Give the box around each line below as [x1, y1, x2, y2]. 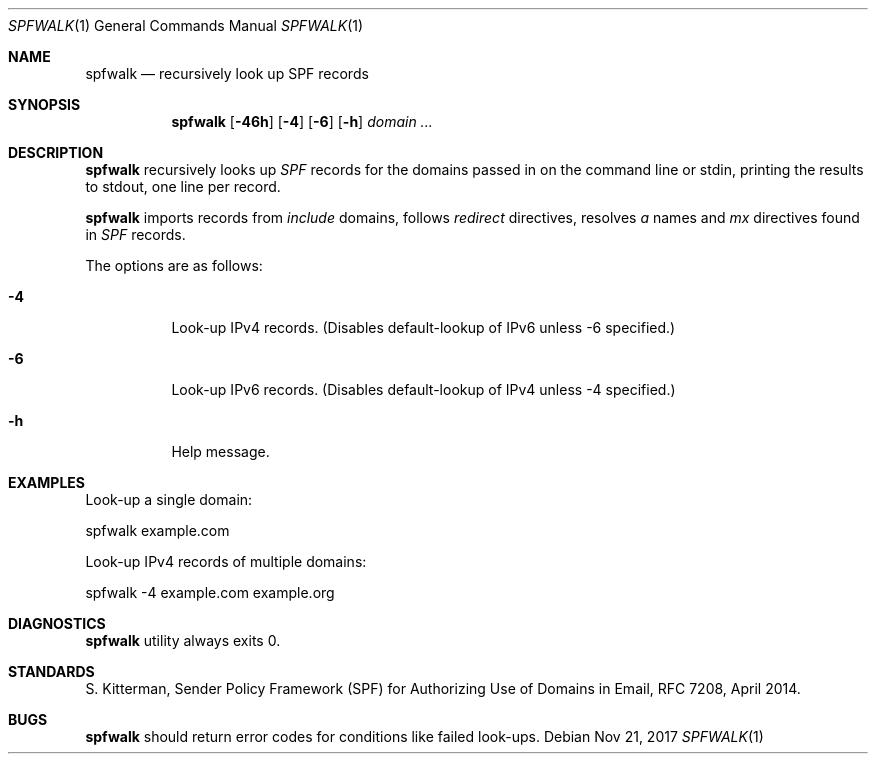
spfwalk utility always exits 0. [85, 632, 281, 649]
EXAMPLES [8, 474, 85, 491]
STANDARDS [8, 663, 95, 680]
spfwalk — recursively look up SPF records [85, 65, 369, 82]
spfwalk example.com [85, 522, 230, 539]
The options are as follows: [85, 257, 263, 274]
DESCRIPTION [8, 144, 104, 161]
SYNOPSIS [8, 96, 81, 113]
